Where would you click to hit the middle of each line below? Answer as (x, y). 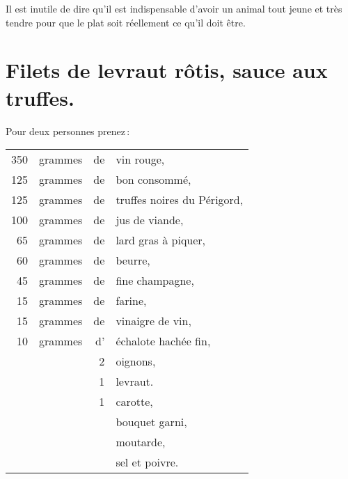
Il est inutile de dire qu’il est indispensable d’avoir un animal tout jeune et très (174, 8)
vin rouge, (140, 159)
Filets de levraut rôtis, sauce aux (167, 70)
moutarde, (141, 442)
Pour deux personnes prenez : (68, 131)
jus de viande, (150, 220)
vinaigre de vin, (153, 321)
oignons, (136, 361)
